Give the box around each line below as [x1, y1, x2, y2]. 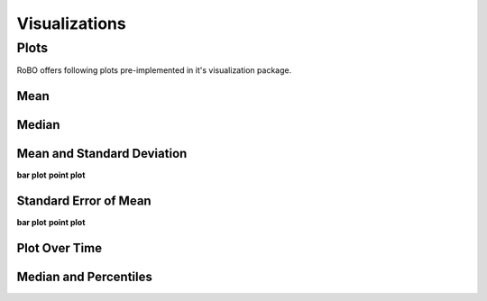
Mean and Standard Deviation [16, 146, 188, 161]
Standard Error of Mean [16, 194, 152, 209]
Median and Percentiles [16, 269, 152, 285]
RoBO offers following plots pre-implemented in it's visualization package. [16, 65, 292, 76]
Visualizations [16, 14, 126, 33]
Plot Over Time [16, 241, 103, 256]
